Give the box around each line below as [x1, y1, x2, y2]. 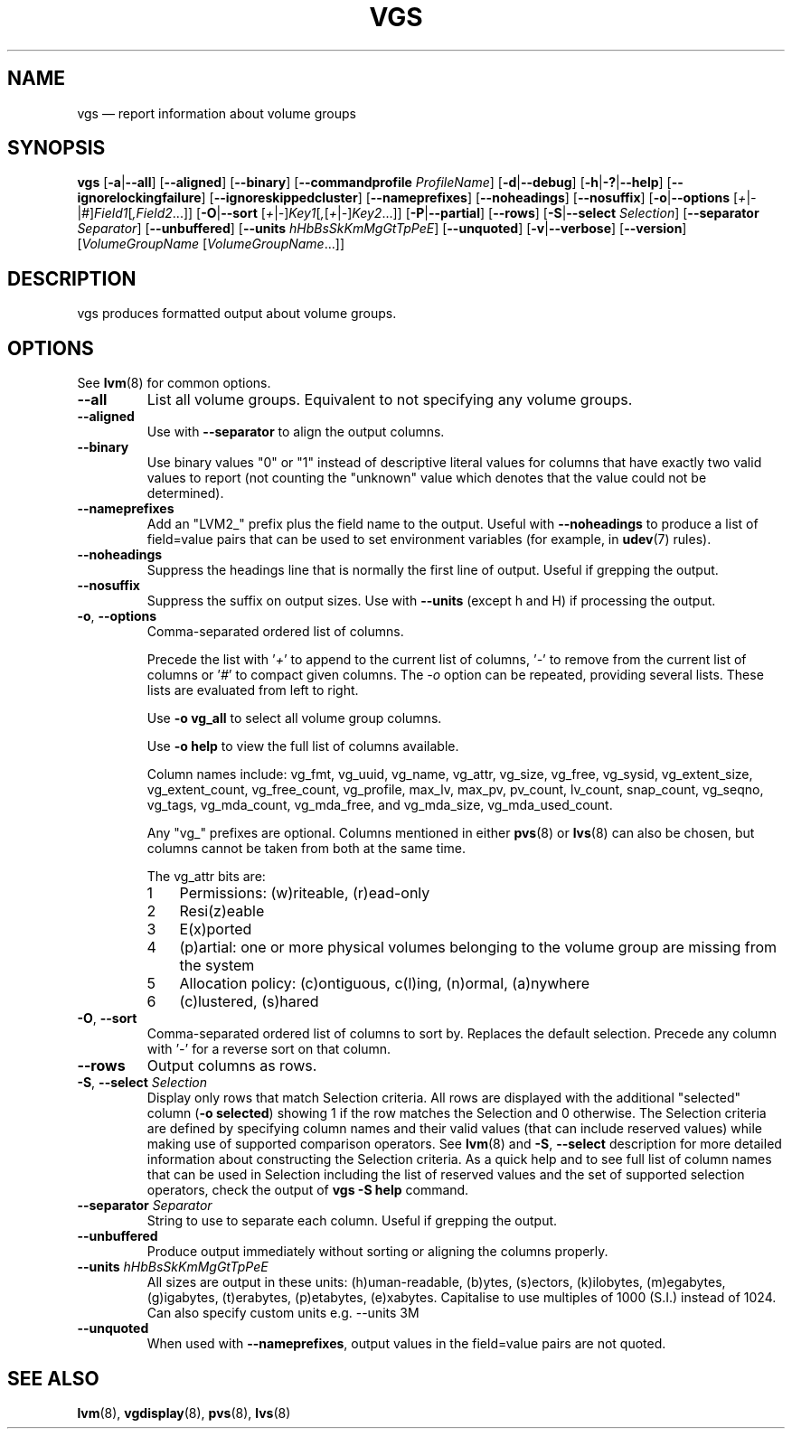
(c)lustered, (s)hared [179, 992, 319, 1011]
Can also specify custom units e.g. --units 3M [146, 1305, 420, 1321]
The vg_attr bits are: [146, 868, 266, 885]
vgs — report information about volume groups [77, 105, 356, 121]
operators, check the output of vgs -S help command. [146, 1182, 469, 1198]
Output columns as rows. [146, 1056, 317, 1075]
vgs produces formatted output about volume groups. [77, 305, 397, 322]
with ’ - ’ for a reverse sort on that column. [146, 1041, 391, 1057]
